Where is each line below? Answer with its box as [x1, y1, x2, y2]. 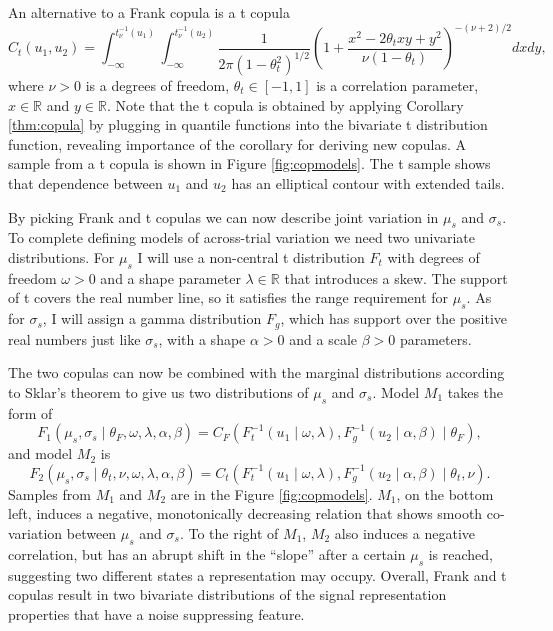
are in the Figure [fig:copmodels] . [170, 483, 373, 504]
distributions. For [8, 246, 115, 267]
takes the [447, 381, 504, 402]
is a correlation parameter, [316, 75, 479, 96]
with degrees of [387, 246, 480, 267]
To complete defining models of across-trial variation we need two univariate [8, 227, 476, 248]
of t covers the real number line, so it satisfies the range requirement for [8, 287, 449, 308]
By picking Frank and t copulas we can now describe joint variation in [8, 206, 439, 227]
